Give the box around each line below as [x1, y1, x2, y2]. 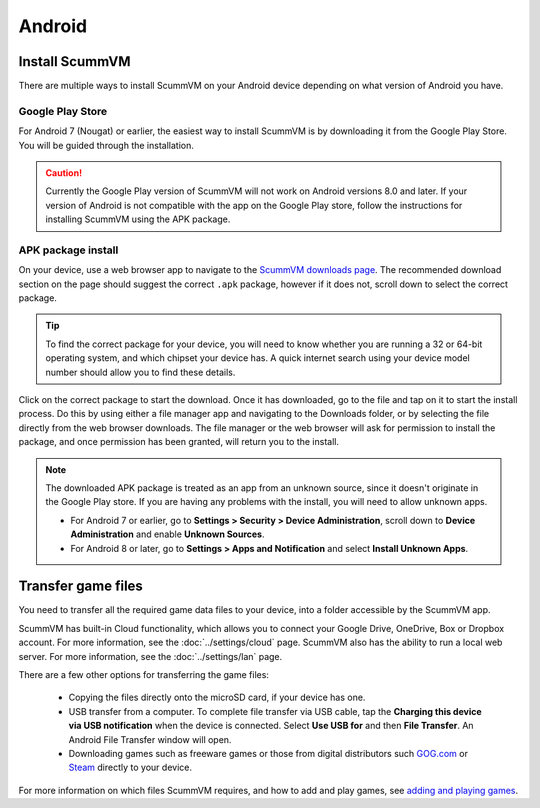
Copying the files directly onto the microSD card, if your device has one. [68, 691, 366, 704]
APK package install [18, 243, 119, 257]
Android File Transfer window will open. [68, 733, 232, 745]
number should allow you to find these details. [45, 366, 236, 378]
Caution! [45, 166, 83, 179]
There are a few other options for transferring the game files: [18, 669, 270, 681]
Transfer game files [18, 578, 144, 595]
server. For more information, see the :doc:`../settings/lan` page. [18, 650, 283, 662]
